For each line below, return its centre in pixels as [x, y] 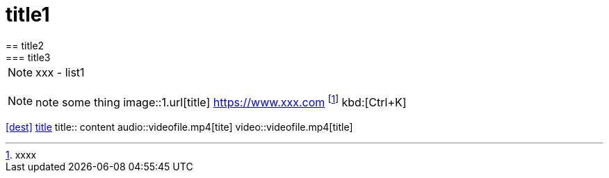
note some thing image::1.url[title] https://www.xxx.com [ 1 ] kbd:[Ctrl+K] [221, 101]
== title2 [25, 45]
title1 [28, 15]
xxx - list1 [60, 72]
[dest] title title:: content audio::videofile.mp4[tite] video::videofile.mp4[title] [179, 127]
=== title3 [28, 57]
